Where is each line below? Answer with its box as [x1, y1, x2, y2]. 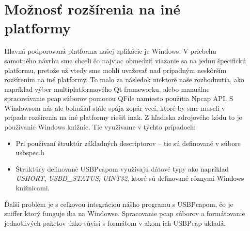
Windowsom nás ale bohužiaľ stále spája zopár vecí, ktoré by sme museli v [4, 102, 225, 113]
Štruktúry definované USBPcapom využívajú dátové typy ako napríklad [16, 163, 229, 173]
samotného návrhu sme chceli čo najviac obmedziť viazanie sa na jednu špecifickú [4, 55, 246, 65]
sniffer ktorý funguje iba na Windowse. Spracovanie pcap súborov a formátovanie [4, 208, 245, 218]
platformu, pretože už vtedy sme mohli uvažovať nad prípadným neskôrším [4, 65, 227, 75]
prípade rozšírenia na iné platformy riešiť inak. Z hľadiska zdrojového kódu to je [4, 112, 242, 122]
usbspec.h [16, 147, 45, 158]
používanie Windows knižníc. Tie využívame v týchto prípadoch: [4, 122, 196, 132]
